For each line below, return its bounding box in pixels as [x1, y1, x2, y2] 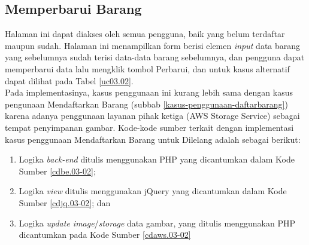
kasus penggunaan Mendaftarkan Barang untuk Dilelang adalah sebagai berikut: [5, 133, 301, 145]
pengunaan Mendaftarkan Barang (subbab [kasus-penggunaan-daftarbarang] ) [5, 97, 288, 110]
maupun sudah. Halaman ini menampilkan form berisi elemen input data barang [5, 39, 301, 51]
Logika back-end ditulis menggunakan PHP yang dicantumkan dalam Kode [19, 153, 295, 166]
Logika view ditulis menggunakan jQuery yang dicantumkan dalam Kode [19, 185, 287, 197]
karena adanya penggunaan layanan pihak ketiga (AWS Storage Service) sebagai [5, 109, 300, 122]
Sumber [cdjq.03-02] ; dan [19, 196, 111, 209]
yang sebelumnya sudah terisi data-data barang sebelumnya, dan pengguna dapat [5, 51, 305, 63]
